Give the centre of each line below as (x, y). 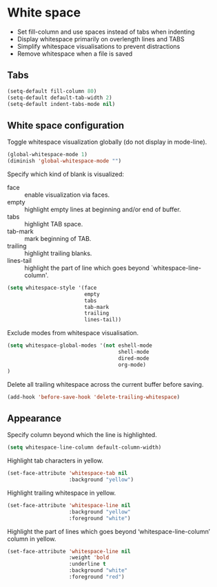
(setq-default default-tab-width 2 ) (60, 98)
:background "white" (98, 570)
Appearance (34, 418)
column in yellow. (32, 539)
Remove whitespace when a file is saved (75, 54)
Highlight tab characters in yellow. (55, 461)
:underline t (87, 564)
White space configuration (66, 125)
